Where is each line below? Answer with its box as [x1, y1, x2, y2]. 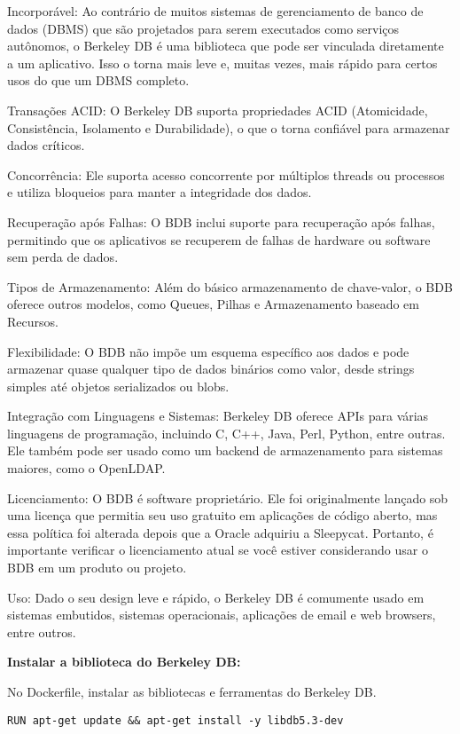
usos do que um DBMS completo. [7, 71, 190, 90]
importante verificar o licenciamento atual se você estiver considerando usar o [7, 541, 428, 559]
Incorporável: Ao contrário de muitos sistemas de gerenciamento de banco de [7, 2, 424, 20]
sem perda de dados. [7, 248, 119, 266]
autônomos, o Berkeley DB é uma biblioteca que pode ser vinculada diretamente [7, 36, 444, 55]
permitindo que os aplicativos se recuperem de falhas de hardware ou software [7, 230, 431, 249]
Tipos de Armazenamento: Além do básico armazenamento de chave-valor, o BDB [7, 277, 453, 296]
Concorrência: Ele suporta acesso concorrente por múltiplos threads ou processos [7, 165, 445, 184]
